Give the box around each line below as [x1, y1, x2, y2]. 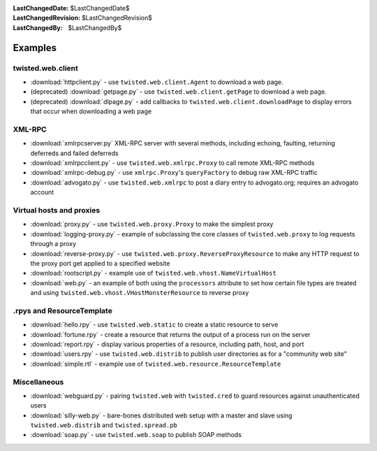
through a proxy [30, 240, 77, 248]
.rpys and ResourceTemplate [13, 306, 113, 315]
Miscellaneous [13, 377, 64, 387]
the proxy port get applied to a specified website [30, 259, 170, 267]
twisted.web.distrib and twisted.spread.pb [30, 421, 178, 429]
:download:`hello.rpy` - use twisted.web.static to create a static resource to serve [30, 320, 279, 329]
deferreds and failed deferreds [30, 149, 119, 157]
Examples [13, 42, 57, 54]
